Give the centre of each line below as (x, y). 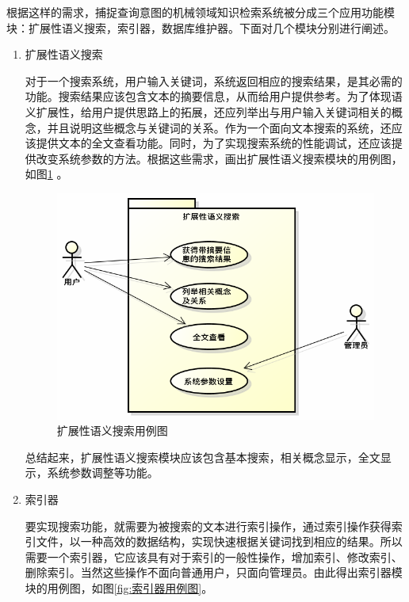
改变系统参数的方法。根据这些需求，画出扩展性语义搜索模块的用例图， (219, 158)
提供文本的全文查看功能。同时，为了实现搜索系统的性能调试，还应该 (214, 143)
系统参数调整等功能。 (103, 472)
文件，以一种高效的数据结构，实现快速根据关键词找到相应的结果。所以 (219, 541)
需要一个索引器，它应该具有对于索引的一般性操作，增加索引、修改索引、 (214, 556)
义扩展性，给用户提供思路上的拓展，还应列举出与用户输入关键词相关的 (208, 111)
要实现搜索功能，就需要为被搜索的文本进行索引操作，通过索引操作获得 (208, 526)
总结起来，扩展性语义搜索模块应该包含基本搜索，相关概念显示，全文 (203, 457)
